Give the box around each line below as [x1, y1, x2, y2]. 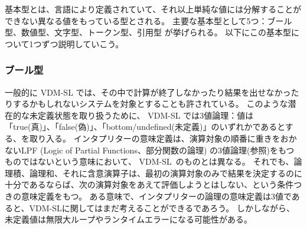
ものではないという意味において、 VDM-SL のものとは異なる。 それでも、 [5, 155, 294, 168]
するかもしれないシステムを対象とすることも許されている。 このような [12, 97, 288, 110]
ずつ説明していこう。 [41, 37, 124, 50]
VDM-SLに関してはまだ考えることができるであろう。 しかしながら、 [29, 201, 295, 214]
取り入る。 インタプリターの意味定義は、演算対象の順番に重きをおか [29, 132, 297, 144]
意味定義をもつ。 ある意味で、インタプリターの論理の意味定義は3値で [21, 189, 292, 202]
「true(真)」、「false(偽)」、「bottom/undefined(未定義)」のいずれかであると [5, 120, 285, 133]
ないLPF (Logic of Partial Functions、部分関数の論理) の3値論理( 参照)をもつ [5, 143, 295, 156]
